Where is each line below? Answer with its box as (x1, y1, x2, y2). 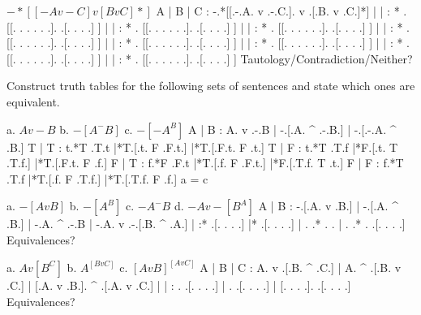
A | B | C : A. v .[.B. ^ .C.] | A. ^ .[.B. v (200, 258, 402, 275)
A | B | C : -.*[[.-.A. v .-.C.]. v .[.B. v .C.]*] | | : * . (156, 2, 407, 19)
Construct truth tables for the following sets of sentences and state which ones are (6, 77, 415, 94)
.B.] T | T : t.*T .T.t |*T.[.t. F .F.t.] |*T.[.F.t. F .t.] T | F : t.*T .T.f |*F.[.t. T (6, 138, 398, 155)
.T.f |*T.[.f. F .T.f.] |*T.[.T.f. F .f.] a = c (6, 170, 208, 187)
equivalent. (6, 93, 60, 110)
